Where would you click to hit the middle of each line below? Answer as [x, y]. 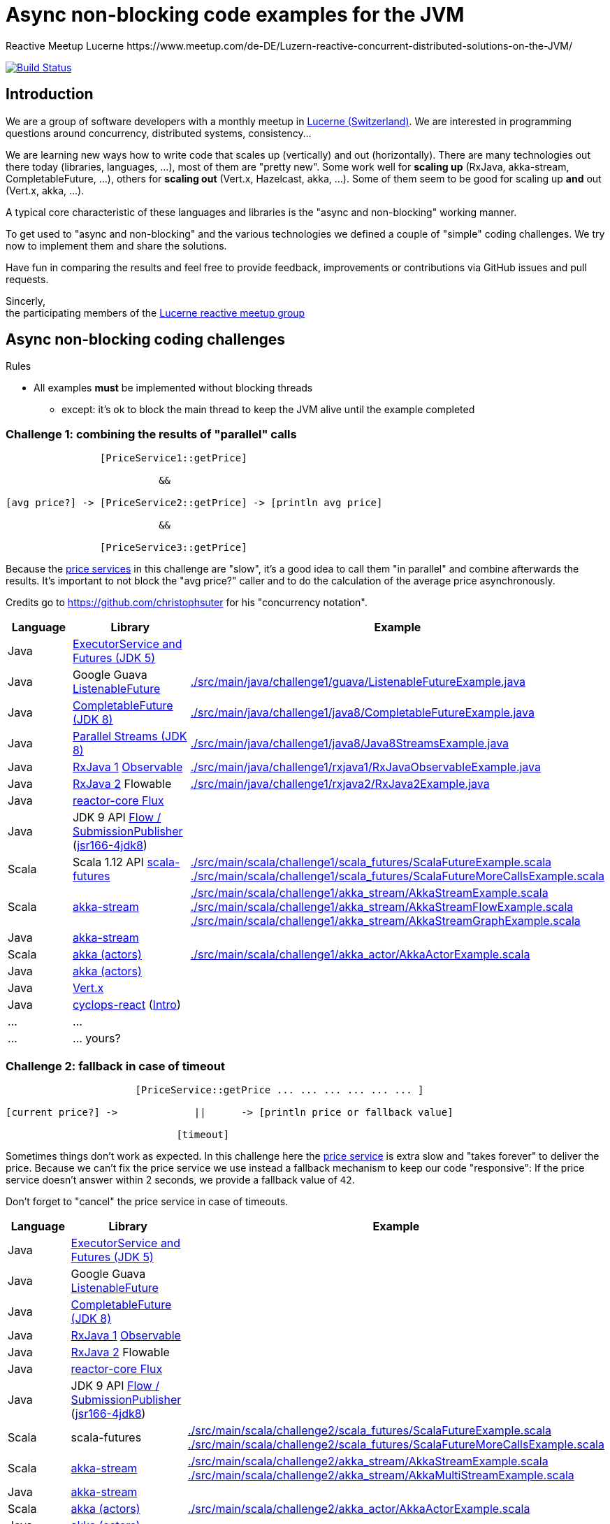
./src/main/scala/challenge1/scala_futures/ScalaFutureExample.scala [371, 862]
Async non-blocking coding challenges [146, 340]
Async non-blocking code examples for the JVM [235, 15]
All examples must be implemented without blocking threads [173, 388]
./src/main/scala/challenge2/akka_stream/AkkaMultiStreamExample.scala [381, 1475]
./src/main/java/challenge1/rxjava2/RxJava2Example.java [340, 784]
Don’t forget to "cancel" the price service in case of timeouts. [147, 1201]
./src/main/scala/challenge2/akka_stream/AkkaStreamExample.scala [368, 1461]
